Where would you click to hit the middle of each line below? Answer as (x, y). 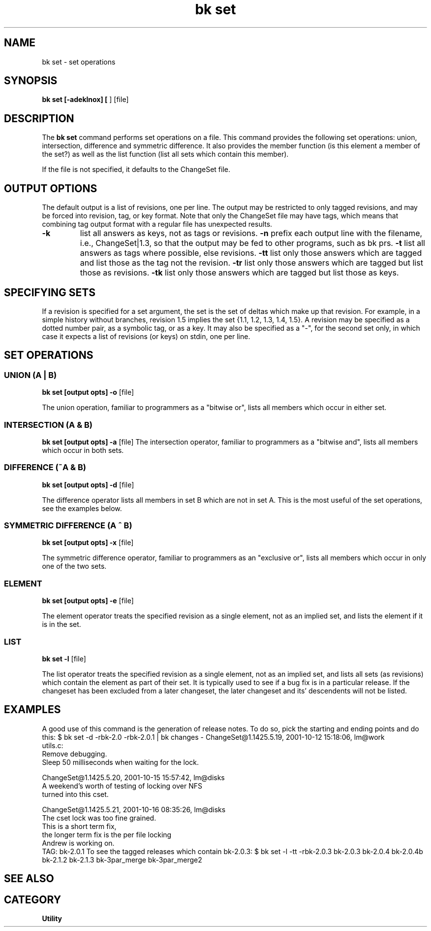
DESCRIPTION (39, 118)
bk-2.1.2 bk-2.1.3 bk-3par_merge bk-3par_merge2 (122, 860)
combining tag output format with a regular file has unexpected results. (157, 224)
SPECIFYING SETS (50, 292)
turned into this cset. (75, 794)
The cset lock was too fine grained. (99, 818)
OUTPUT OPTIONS (51, 188)
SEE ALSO (29, 879)
